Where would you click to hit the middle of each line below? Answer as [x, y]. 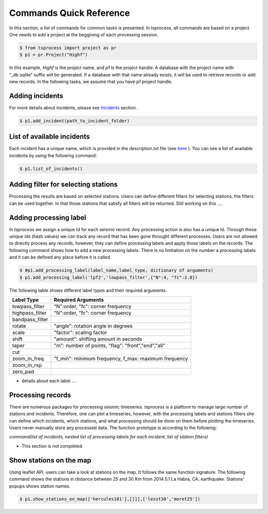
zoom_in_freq [28, 358]
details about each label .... [49, 381]
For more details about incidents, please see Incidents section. [73, 107]
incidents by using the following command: [53, 155]
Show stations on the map [50, 460]
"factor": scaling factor [81, 332]
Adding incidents [36, 96]
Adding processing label [48, 217]
